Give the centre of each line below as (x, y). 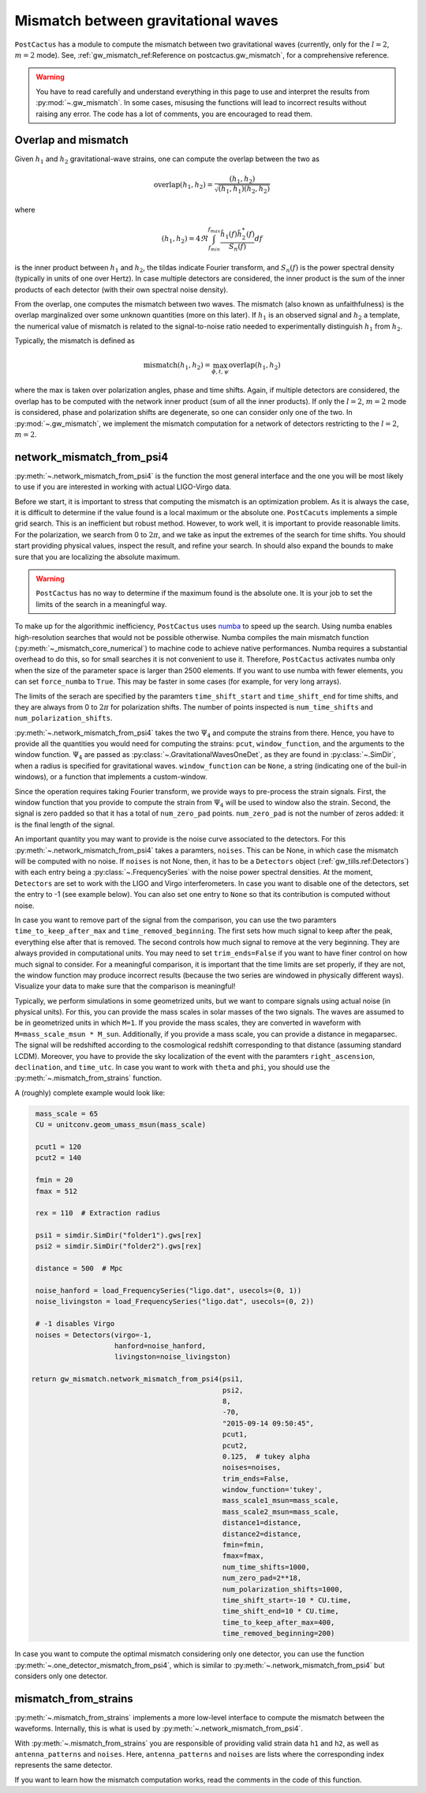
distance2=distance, (262, 1534)
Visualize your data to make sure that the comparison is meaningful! (125, 986)
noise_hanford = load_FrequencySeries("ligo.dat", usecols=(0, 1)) (169, 1291)
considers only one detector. (61, 1676)
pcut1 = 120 (59, 1147)
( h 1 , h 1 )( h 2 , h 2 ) (244, 190)
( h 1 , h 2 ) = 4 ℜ (185, 239)
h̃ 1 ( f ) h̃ (231, 235)
